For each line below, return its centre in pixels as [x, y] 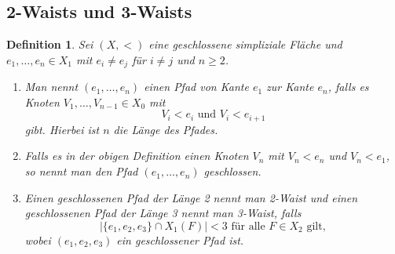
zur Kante [290, 87]
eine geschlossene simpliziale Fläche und [245, 44]
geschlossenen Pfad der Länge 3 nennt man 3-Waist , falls [163, 213]
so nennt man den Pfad [81, 171]
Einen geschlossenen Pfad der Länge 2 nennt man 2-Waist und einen [191, 197]
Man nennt [51, 87]
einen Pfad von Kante [196, 87]
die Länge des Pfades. [166, 129]
